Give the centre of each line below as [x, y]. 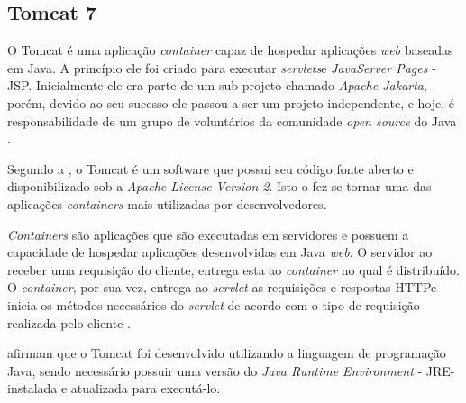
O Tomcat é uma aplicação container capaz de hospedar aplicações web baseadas [230, 50]
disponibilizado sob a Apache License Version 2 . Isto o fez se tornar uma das [219, 186]
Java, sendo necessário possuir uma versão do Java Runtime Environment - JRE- [231, 370]
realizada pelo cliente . [69, 322]
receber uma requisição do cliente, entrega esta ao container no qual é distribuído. [233, 269]
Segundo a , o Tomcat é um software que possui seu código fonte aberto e [210, 168]
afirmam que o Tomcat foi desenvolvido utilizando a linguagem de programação [227, 353]
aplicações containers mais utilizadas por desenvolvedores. [167, 203]
